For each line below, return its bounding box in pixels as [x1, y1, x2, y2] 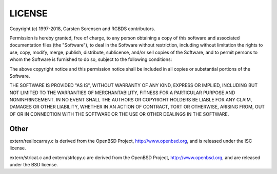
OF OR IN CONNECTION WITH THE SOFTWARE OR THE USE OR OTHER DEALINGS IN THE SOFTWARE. [9, 111, 229, 117]
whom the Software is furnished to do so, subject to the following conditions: [9, 56, 172, 62]
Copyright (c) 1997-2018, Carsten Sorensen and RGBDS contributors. [9, 26, 155, 32]
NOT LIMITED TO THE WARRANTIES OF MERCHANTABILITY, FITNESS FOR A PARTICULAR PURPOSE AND [9, 90, 235, 96]
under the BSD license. [9, 161, 58, 167]
